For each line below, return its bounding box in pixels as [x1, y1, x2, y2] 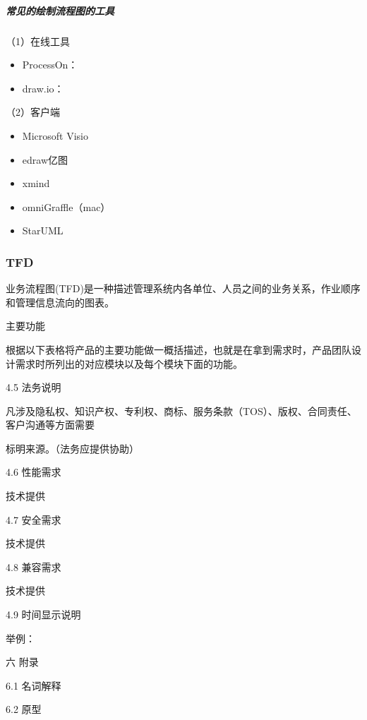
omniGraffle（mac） [22, 199, 111, 214]
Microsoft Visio [22, 128, 88, 143]
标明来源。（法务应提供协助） [6, 440, 139, 455]
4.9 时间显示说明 [6, 607, 81, 622]
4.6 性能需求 [6, 464, 61, 479]
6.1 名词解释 [6, 678, 61, 692]
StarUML [22, 223, 64, 238]
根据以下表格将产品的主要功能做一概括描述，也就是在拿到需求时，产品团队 [6, 342, 351, 356]
